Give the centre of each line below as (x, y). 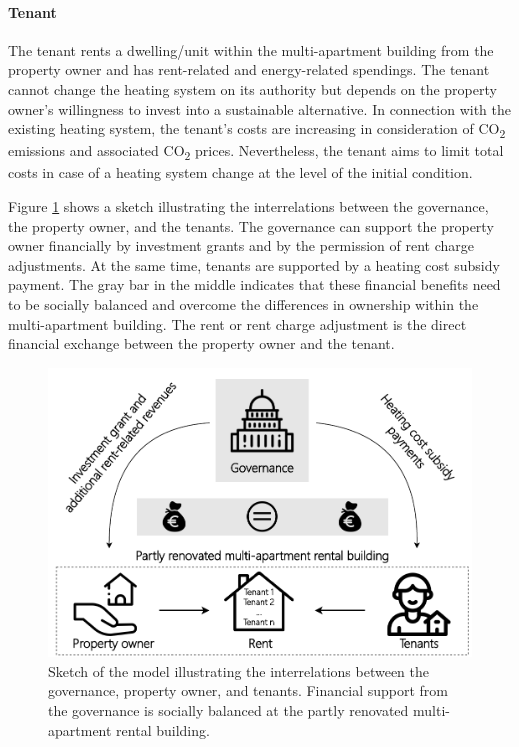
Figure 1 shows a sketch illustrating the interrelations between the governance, (248, 206)
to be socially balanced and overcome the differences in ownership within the (243, 303)
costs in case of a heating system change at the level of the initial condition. (240, 172)
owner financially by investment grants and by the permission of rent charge (241, 245)
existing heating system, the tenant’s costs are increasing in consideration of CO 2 (257, 129)
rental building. (163, 729)
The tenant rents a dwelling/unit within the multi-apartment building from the (251, 49)
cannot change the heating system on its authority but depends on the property (252, 88)
